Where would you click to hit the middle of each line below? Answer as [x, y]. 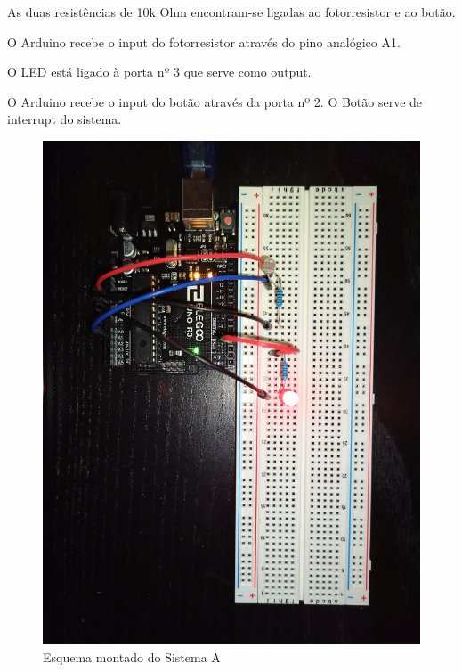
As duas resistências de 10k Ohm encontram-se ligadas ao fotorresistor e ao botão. [231, 12]
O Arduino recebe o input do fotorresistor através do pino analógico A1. [204, 41]
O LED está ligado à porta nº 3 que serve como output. [159, 72]
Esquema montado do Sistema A [132, 656]
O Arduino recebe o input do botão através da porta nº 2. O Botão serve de [215, 101]
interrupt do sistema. [65, 119]
